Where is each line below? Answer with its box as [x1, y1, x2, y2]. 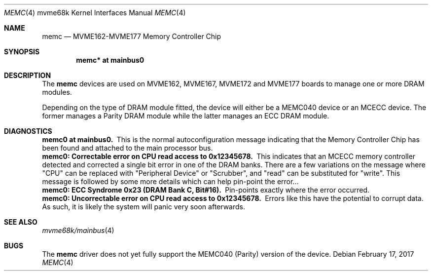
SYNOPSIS [4, 47, 40, 56]
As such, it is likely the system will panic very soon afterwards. [42, 202, 245, 211]
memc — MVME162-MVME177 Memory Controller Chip [42, 32, 221, 40]
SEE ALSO [4, 218, 37, 226]
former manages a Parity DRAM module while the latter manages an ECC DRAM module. [42, 112, 329, 120]
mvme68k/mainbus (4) [42, 226, 114, 235]
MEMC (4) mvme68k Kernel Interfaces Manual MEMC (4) [4, 8, 186, 17]
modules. [42, 88, 72, 96]
